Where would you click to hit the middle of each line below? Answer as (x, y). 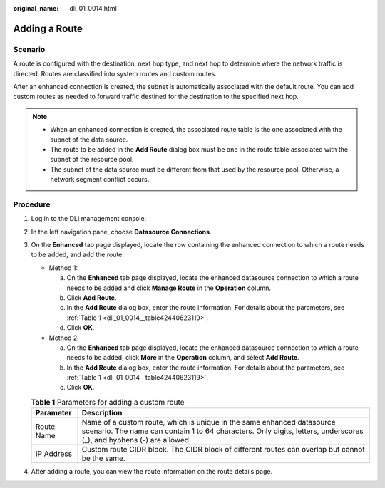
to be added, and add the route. (78, 255)
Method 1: (63, 268)
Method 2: (64, 338)
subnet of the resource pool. (92, 160)
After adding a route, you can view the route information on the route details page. (152, 472)
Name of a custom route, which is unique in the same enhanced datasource (209, 422)
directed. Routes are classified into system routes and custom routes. (115, 73)
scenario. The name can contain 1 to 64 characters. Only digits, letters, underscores (222, 431)
